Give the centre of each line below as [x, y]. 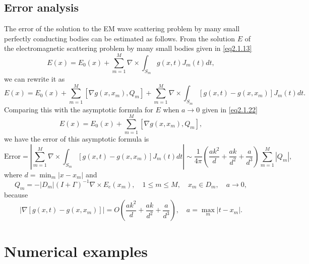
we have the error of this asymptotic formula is [77, 139]
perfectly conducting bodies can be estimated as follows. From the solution [119, 38]
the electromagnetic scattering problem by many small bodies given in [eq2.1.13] [128, 48]
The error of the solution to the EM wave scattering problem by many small [122, 28]
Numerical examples [76, 251]
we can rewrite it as [35, 78]
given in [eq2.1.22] [230, 109]
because [16, 194]
